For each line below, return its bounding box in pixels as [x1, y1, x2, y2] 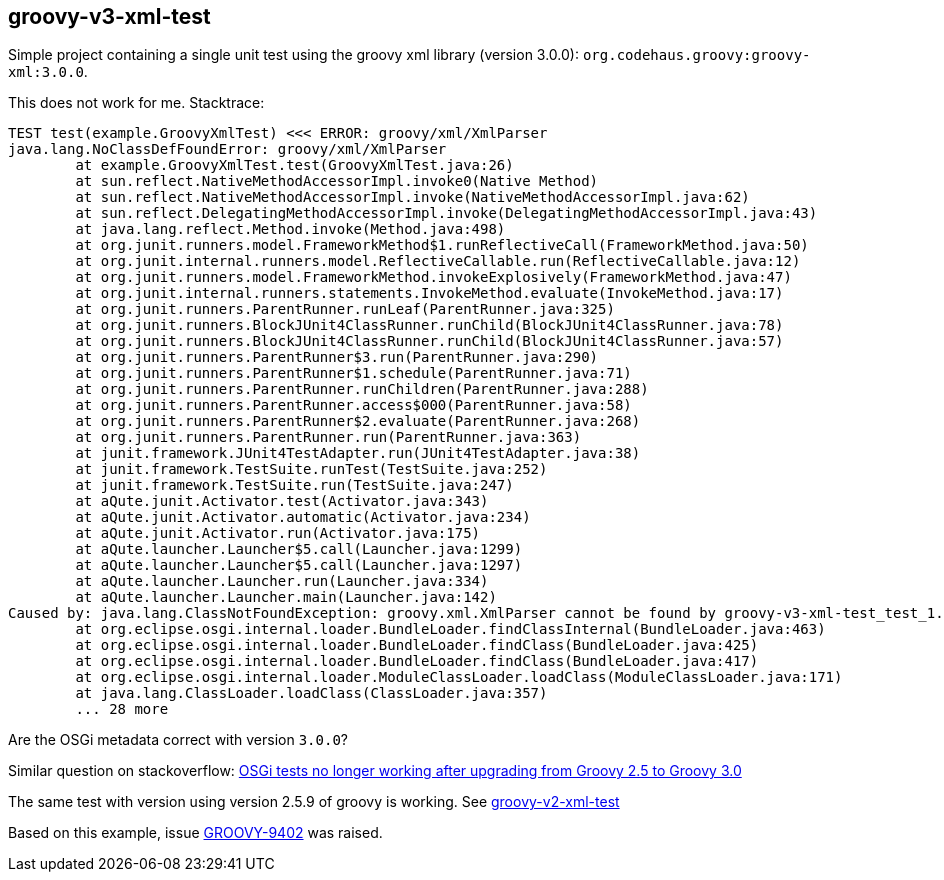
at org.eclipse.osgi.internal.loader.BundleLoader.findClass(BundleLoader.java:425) [75, 637, 759, 654]
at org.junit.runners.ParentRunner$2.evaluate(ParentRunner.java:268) [75, 413, 641, 430]
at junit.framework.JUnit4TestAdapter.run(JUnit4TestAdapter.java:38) [75, 445, 641, 462]
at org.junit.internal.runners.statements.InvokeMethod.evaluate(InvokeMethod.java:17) [75, 285, 784, 302]
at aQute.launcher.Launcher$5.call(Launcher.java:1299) [75, 541, 523, 558]
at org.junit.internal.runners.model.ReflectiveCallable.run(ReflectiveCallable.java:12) [75, 253, 801, 270]
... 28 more [75, 701, 169, 718]
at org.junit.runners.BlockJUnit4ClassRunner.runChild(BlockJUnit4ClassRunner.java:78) [75, 317, 784, 334]
